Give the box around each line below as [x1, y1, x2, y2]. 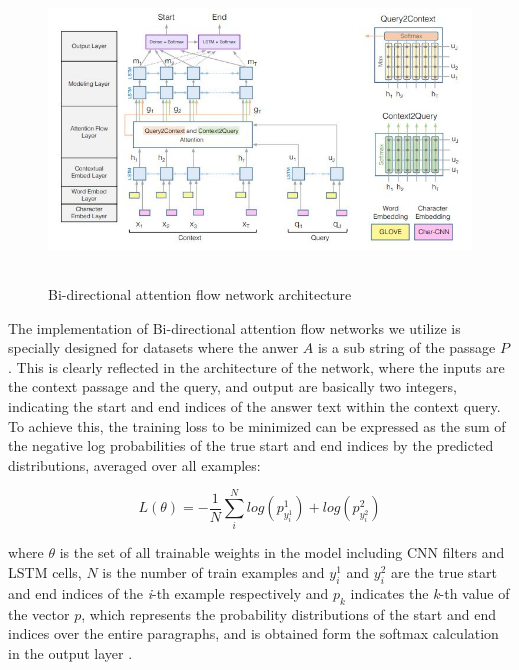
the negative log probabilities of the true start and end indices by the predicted [8, 435, 494, 456]
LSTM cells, [8, 562, 82, 583]
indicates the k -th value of [350, 582, 510, 603]
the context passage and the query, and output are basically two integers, [8, 376, 457, 397]
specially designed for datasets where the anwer [8, 337, 299, 358]
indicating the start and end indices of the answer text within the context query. [8, 395, 501, 416]
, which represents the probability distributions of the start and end [81, 603, 496, 624]
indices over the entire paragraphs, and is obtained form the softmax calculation [8, 623, 499, 644]
